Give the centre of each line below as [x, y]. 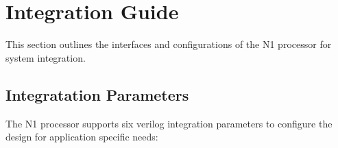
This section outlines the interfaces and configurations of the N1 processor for [169, 44]
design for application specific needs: [82, 137]
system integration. [46, 57]
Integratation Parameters [97, 94]
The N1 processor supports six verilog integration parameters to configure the [169, 123]
